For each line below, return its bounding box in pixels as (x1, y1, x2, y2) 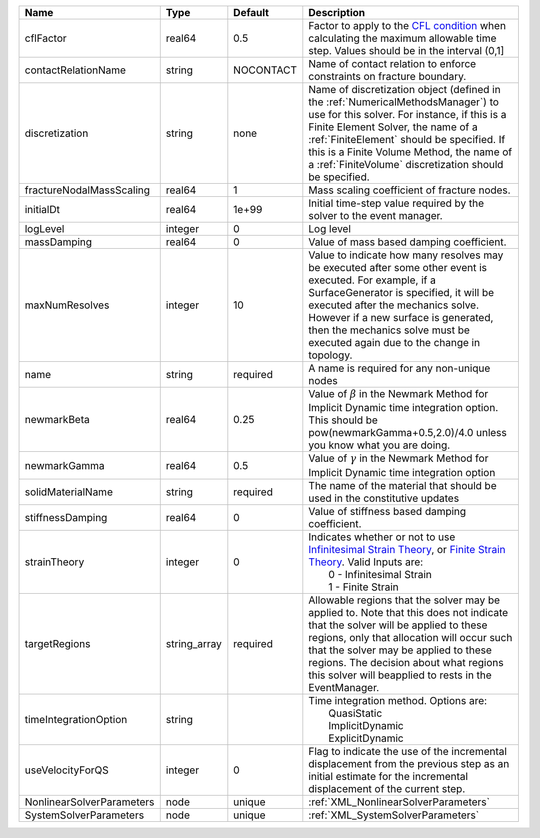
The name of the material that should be (308, 478, 497, 492)
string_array (165, 636, 222, 650)
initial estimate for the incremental (308, 769, 469, 783)
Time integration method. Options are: (308, 693, 488, 707)
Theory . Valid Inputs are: (308, 555, 424, 569)
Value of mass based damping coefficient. (308, 235, 507, 249)
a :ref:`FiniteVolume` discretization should (308, 158, 504, 171)
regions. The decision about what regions (308, 655, 504, 669)
